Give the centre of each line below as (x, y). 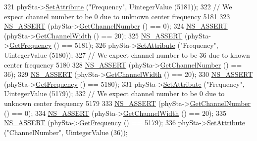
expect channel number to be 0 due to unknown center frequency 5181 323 (117, 16)
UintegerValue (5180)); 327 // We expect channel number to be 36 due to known (127, 54)
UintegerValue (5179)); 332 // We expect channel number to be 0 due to (114, 93)
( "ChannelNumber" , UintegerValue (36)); (66, 132)
